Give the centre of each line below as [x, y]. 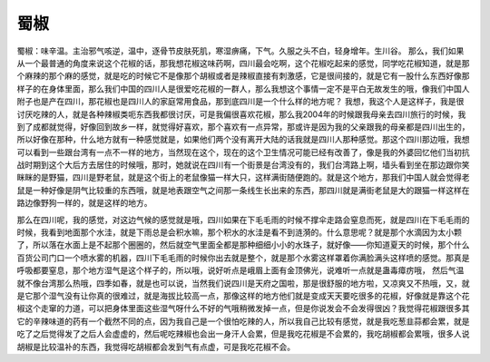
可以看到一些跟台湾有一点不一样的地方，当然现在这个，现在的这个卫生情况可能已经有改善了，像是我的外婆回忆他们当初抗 [243, 152]
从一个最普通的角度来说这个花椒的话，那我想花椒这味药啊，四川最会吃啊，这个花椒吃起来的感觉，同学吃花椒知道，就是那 [243, 63]
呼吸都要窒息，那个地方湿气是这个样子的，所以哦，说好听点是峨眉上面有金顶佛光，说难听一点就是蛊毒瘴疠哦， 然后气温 [240, 270]
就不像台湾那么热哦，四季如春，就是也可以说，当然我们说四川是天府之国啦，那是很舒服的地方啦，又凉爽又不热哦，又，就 [243, 283]
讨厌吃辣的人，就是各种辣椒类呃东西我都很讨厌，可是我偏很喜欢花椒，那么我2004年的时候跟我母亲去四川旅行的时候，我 [241, 114]
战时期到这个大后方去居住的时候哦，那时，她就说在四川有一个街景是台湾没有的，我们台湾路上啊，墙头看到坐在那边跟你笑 [243, 165]
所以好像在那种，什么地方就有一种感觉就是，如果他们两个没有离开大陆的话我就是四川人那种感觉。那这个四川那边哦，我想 [243, 140]
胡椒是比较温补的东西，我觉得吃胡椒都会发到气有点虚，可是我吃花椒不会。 [156, 347]
